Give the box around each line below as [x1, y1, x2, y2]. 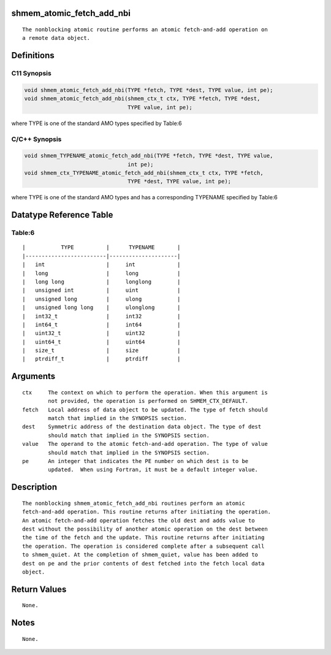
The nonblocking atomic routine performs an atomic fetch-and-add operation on [22, 26, 268, 33]
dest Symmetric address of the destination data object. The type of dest [22, 423, 262, 431]
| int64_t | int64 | [22, 321, 181, 328]
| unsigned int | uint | [22, 287, 181, 294]
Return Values [11, 584, 67, 594]
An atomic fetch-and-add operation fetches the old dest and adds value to [22, 517, 255, 524]
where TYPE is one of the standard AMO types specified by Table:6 [11, 120, 182, 127]
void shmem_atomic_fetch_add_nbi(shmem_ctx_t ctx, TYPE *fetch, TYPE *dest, [24, 95, 261, 102]
